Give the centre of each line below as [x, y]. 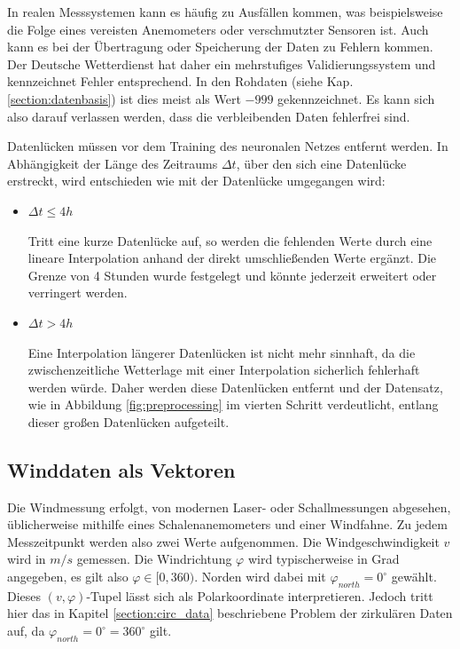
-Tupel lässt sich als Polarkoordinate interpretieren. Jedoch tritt [260, 595]
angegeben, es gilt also [68, 577]
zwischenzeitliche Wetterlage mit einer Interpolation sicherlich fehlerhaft [224, 370]
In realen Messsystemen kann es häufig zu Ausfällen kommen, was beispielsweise [225, 12]
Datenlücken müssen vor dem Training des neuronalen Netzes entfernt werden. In [228, 146]
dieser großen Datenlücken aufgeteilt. [129, 421]
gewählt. [414, 577]
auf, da [26, 631]
